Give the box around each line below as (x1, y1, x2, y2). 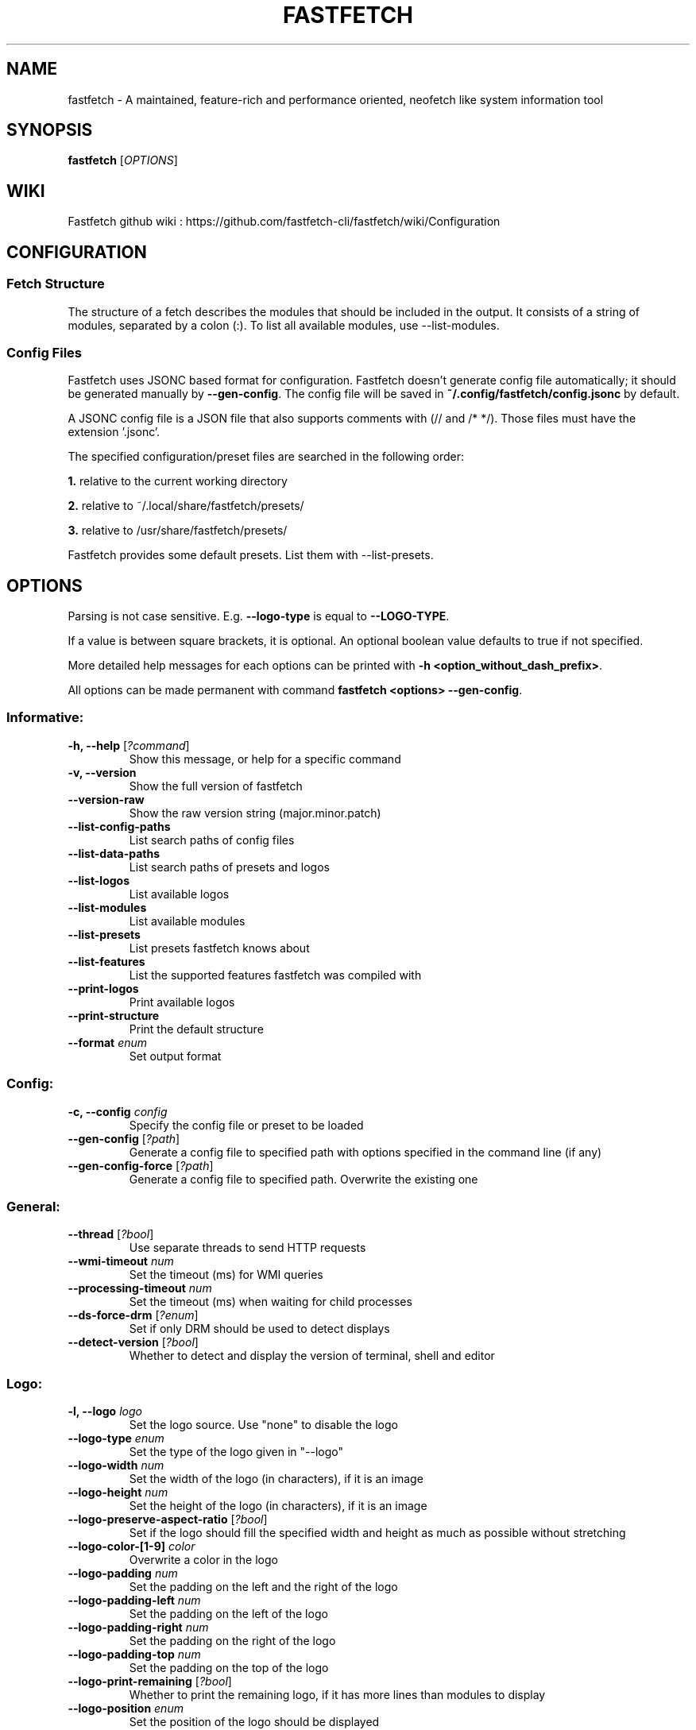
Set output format (129, 1048, 222, 1063)
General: (6, 1198, 60, 1214)
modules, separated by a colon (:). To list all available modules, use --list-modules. (68, 318, 500, 332)
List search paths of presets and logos (129, 859, 330, 874)
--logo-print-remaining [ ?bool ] (68, 1674, 232, 1689)
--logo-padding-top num (68, 1647, 201, 1662)
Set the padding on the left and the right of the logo (129, 1580, 398, 1594)
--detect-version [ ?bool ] (68, 1335, 199, 1350)
